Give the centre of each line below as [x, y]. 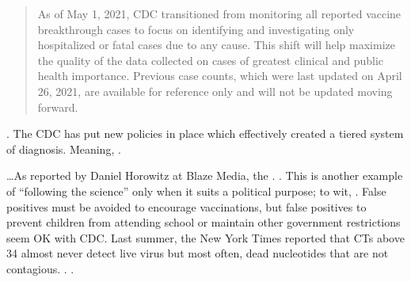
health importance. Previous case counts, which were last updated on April [220, 76]
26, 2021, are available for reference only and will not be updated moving [215, 91]
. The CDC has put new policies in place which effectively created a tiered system [205, 133]
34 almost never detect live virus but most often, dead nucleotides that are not [198, 253]
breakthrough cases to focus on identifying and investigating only [196, 29]
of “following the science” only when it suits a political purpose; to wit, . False [196, 191]
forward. [58, 107]
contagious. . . [40, 268]
